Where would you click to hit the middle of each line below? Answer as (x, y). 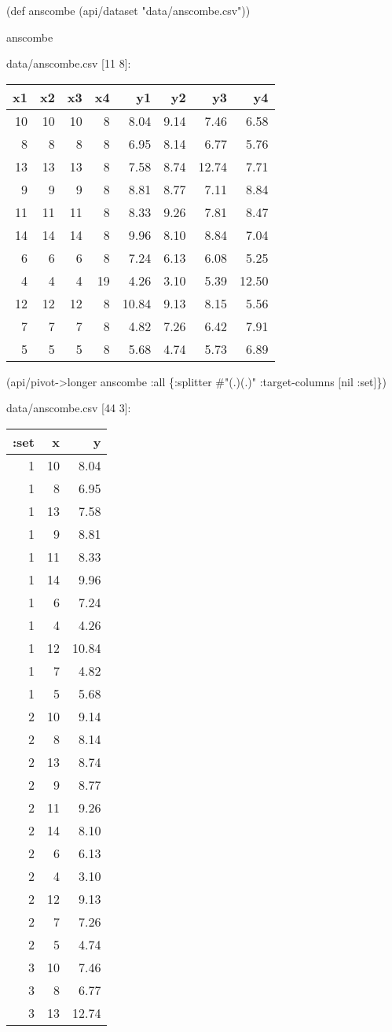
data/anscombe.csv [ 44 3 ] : (69, 408)
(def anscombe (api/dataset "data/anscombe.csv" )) (128, 10)
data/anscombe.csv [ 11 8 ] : (69, 63)
